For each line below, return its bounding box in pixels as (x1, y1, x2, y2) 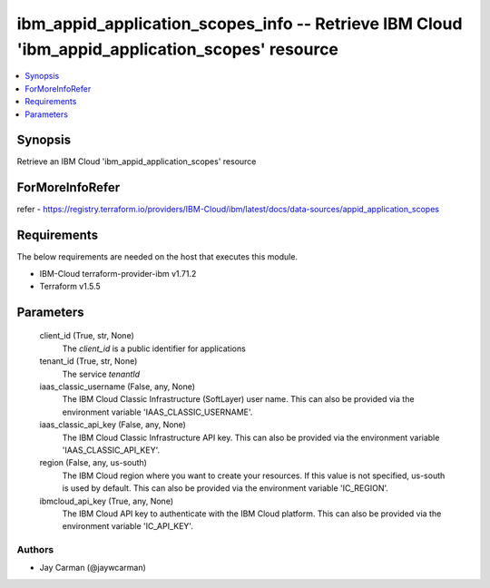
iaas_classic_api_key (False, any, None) (39, 419, 186, 430)
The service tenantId (62, 368, 141, 379)
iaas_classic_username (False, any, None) (39, 381, 195, 392)
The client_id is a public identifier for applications (62, 343, 247, 354)
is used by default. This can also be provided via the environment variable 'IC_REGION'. (62, 483, 389, 494)
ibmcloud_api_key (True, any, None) (39, 495, 174, 506)
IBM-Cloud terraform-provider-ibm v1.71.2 (39, 268, 197, 279)
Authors (16, 544, 54, 556)
